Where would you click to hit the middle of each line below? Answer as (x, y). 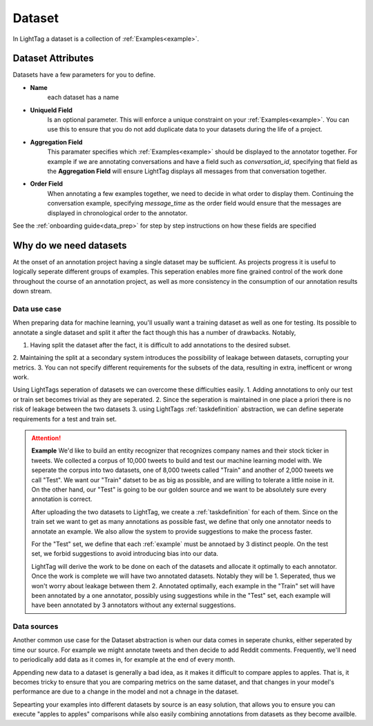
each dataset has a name (83, 98)
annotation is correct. (62, 499)
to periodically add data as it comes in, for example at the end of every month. (124, 660)
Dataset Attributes (53, 58)
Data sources (36, 626)
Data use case (37, 309)
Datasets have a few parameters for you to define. (84, 75)
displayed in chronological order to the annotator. (117, 213)
